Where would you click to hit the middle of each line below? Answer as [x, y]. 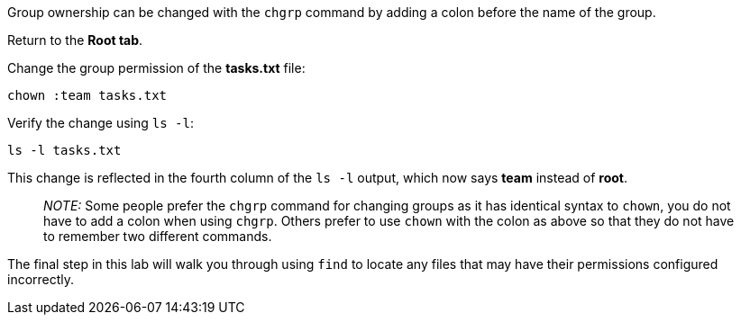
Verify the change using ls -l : [101, 123]
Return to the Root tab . [75, 40]
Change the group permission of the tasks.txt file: [156, 68]
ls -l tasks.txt [64, 150]
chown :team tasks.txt [87, 95]
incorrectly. [41, 279]
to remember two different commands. [158, 236]
